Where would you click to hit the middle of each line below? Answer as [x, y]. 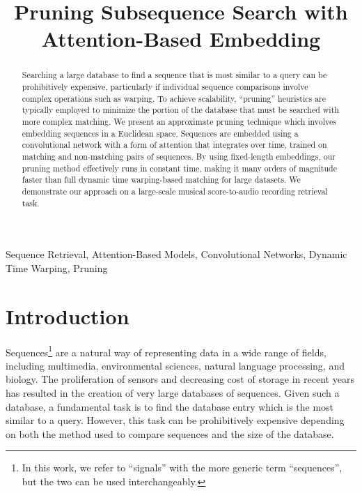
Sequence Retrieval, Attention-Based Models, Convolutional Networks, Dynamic [176, 254]
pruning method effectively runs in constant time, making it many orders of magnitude [179, 168]
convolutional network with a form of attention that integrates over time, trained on [174, 145]
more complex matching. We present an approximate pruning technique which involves [179, 121]
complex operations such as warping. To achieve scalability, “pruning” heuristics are [174, 98]
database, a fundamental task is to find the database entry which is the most [170, 406]
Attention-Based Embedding [181, 39]
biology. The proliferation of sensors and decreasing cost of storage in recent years [180, 379]
